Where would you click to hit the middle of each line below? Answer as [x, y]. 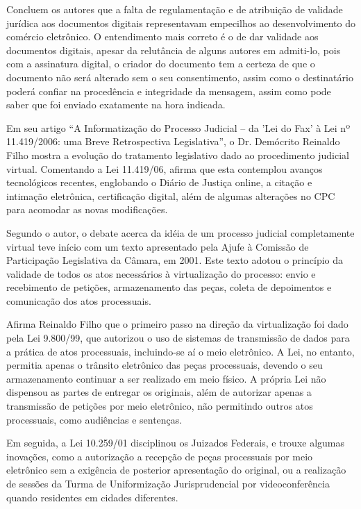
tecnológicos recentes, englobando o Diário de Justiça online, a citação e [159, 182]
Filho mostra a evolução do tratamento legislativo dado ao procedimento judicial [178, 155]
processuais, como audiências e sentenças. [94, 419]
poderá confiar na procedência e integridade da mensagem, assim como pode [169, 91]
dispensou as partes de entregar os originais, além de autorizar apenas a [159, 392]
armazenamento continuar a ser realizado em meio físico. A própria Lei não [166, 378]
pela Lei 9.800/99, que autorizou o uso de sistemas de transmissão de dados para [178, 338]
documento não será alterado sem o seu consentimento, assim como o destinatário [180, 77]
